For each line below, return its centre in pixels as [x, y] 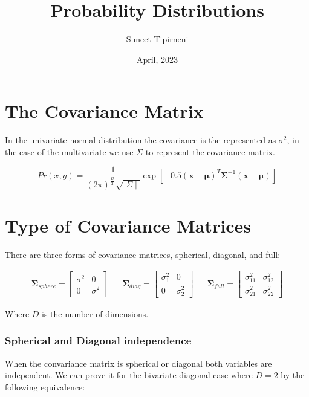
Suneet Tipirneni [157, 39]
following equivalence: [45, 386]
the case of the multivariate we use [69, 151]
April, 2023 [157, 59]
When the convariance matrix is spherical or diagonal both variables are [138, 363]
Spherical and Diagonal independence [98, 341]
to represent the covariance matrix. [210, 151]
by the [293, 375]
